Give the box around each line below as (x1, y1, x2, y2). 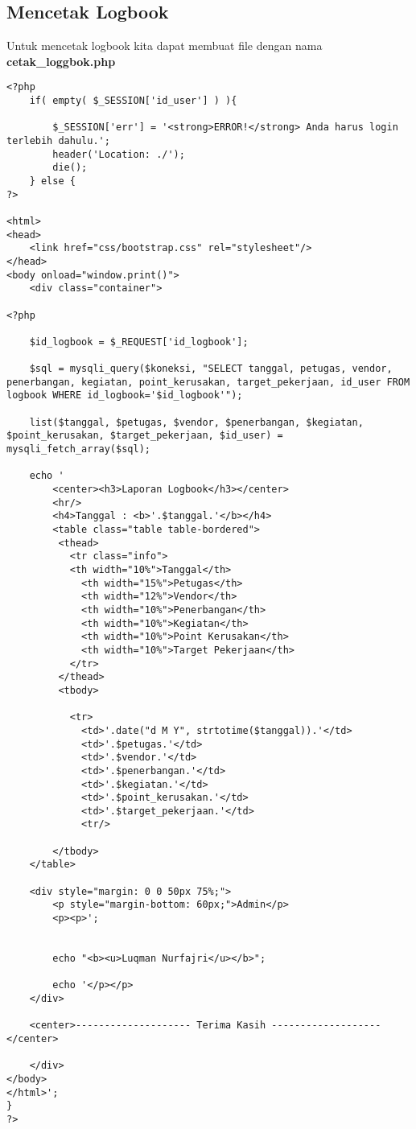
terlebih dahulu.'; (6, 135, 110, 147)
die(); (52, 162, 88, 174)
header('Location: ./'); (52, 148, 185, 160)
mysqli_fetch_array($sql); (6, 443, 150, 455)
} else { (29, 175, 76, 187)
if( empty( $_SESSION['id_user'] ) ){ (29, 95, 237, 107)
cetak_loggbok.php (6, 52, 116, 69)
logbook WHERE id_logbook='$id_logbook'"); (6, 389, 243, 402)
